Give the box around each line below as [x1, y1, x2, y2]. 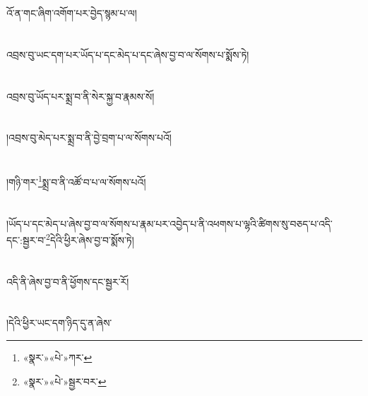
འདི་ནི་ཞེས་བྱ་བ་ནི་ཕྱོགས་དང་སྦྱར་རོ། [6, 274, 129, 289]
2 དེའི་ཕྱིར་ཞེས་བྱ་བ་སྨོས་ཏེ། [46, 231, 134, 247]
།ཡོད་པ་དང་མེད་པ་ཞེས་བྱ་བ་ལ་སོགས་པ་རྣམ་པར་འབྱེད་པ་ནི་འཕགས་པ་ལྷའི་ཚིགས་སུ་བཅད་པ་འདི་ [6, 216, 333, 231]
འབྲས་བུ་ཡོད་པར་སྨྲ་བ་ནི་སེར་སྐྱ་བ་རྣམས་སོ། [6, 88, 155, 103]
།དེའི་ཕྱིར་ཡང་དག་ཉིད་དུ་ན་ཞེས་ [6, 315, 112, 330]
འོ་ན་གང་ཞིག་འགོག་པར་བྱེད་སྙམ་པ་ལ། [6, 6, 137, 20]
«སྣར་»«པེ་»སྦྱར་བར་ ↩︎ [23, 373, 107, 388]
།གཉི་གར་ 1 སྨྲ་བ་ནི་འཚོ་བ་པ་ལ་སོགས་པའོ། [6, 173, 146, 189]
